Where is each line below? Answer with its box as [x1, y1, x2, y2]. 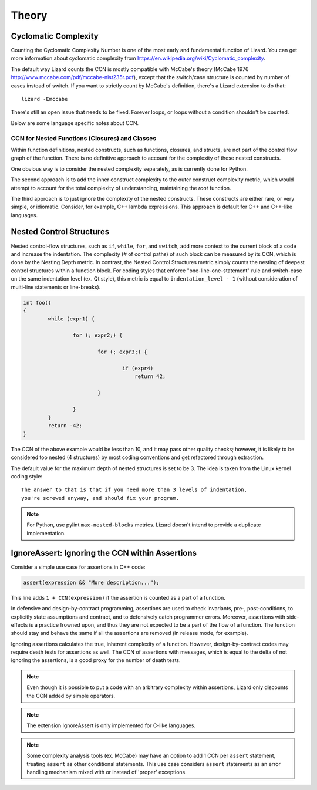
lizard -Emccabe [21, 96, 68, 103]
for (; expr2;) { [72, 332, 123, 339]
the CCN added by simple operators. [26, 692, 116, 699]
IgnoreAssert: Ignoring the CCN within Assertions [11, 548, 197, 558]
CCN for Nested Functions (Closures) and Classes [11, 134, 157, 142]
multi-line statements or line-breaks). [11, 283, 101, 291]
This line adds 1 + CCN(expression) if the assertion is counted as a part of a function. [11, 594, 226, 601]
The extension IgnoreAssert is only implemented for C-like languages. [26, 722, 196, 729]
